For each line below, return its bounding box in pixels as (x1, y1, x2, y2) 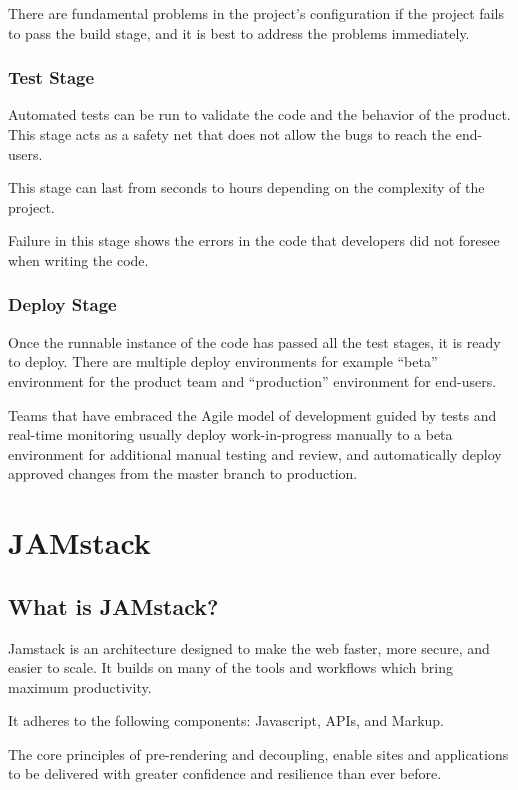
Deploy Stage (8, 292, 117, 317)
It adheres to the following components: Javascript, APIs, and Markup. (8, 710, 445, 731)
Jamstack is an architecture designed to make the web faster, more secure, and (8, 637, 490, 658)
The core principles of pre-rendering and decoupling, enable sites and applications (8, 743, 509, 764)
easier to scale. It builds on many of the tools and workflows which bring (8, 657, 453, 678)
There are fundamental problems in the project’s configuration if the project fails (8, 3, 504, 23)
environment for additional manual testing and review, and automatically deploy (8, 443, 502, 464)
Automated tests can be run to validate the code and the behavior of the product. (8, 104, 511, 125)
